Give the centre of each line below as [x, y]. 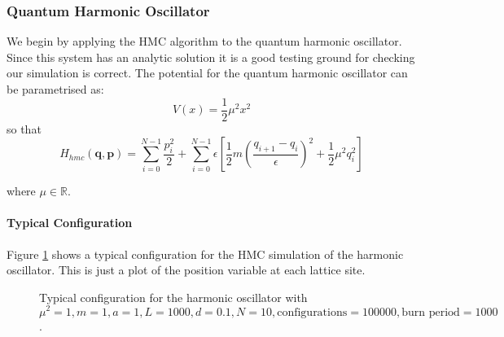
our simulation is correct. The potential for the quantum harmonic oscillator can [207, 73]
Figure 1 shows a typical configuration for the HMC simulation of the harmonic [205, 254]
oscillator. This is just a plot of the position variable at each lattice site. [186, 270]
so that [24, 128]
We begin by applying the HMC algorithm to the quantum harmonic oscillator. [204, 41]
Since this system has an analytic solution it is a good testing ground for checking [211, 57]
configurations [312, 312]
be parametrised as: [55, 89]
